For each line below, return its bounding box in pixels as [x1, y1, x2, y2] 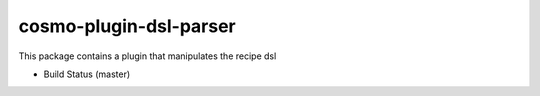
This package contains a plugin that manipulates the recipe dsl [18, 50, 277, 62]
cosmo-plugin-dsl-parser [18, 15, 236, 37]
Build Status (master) [43, 68, 131, 80]
